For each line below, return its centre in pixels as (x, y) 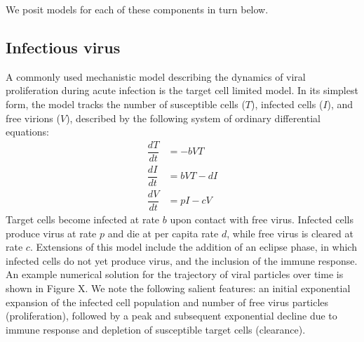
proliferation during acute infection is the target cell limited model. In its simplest (182, 90)
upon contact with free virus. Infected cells (262, 219)
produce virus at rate (51, 233)
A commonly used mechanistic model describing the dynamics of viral (156, 76)
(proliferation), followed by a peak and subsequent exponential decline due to (171, 316)
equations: (27, 132)
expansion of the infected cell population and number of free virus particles (167, 302)
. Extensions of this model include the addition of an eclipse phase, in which (193, 247)
